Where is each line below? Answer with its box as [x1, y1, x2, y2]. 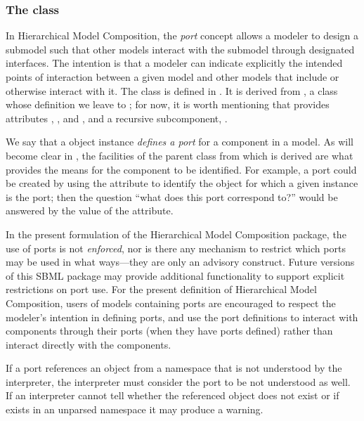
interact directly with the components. [6, 337, 171, 351]
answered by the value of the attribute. [6, 203, 174, 218]
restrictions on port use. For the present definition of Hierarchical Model [6, 282, 317, 297]
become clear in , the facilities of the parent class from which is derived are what [6, 148, 353, 162]
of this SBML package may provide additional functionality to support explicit [6, 268, 345, 283]
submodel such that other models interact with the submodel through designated [6, 41, 355, 56]
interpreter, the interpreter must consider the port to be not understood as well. [6, 374, 351, 389]
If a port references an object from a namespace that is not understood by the [6, 361, 342, 375]
